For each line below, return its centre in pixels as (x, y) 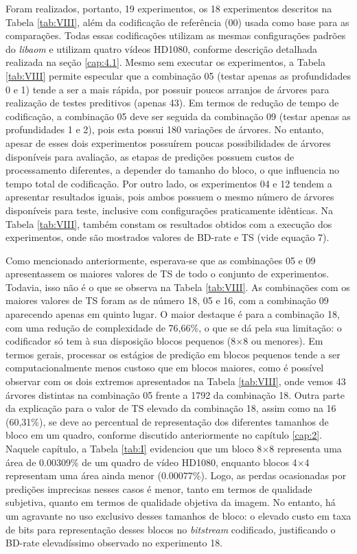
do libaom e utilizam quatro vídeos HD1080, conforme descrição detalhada (162, 48)
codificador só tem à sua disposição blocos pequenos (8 (121, 341)
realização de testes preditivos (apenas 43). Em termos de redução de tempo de (172, 103)
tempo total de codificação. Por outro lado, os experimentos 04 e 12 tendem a (169, 183)
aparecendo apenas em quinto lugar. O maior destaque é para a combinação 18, (173, 314)
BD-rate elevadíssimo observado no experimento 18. (114, 543)
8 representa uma (306, 448)
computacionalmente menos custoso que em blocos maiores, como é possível (165, 368)
